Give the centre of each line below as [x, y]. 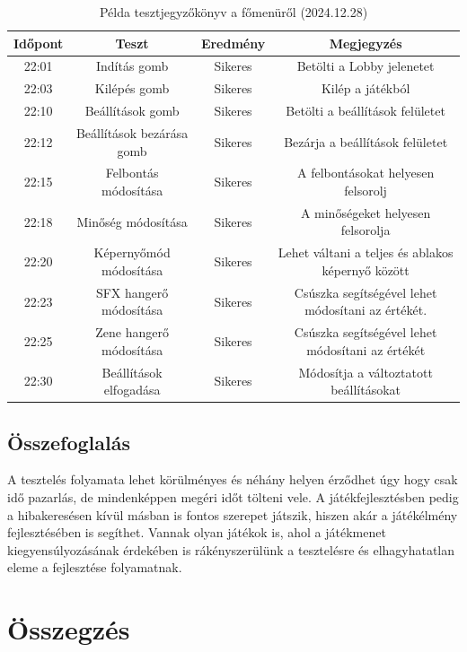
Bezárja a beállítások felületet [366, 141]
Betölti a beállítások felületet [366, 111]
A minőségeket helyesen [366, 212]
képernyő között [366, 269]
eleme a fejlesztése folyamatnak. [95, 567]
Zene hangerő [132, 332]
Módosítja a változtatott [366, 372]
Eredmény [233, 43]
